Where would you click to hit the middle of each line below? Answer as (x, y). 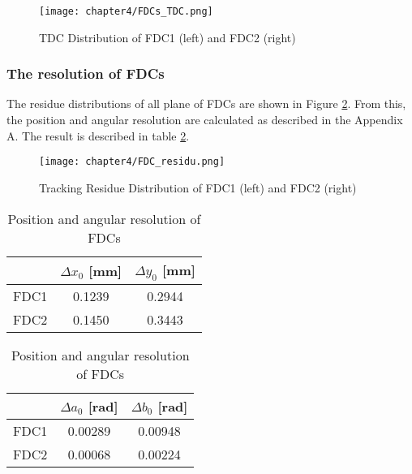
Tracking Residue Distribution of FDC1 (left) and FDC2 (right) (198, 187)
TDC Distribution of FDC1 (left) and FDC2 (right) (167, 37)
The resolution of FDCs (86, 73)
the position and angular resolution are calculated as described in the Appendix (205, 120)
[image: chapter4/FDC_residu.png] (132, 162)
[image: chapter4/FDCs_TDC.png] (126, 11)
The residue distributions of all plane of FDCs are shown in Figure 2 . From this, (206, 103)
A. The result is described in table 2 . (98, 135)
